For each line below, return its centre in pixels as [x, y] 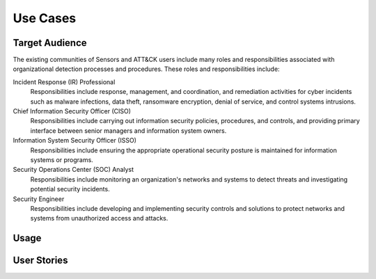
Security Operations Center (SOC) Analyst [73, 170]
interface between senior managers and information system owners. [128, 130]
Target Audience [50, 43]
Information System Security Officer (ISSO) [75, 141]
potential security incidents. [70, 189]
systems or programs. [62, 159]
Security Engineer [39, 199]
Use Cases [45, 18]
